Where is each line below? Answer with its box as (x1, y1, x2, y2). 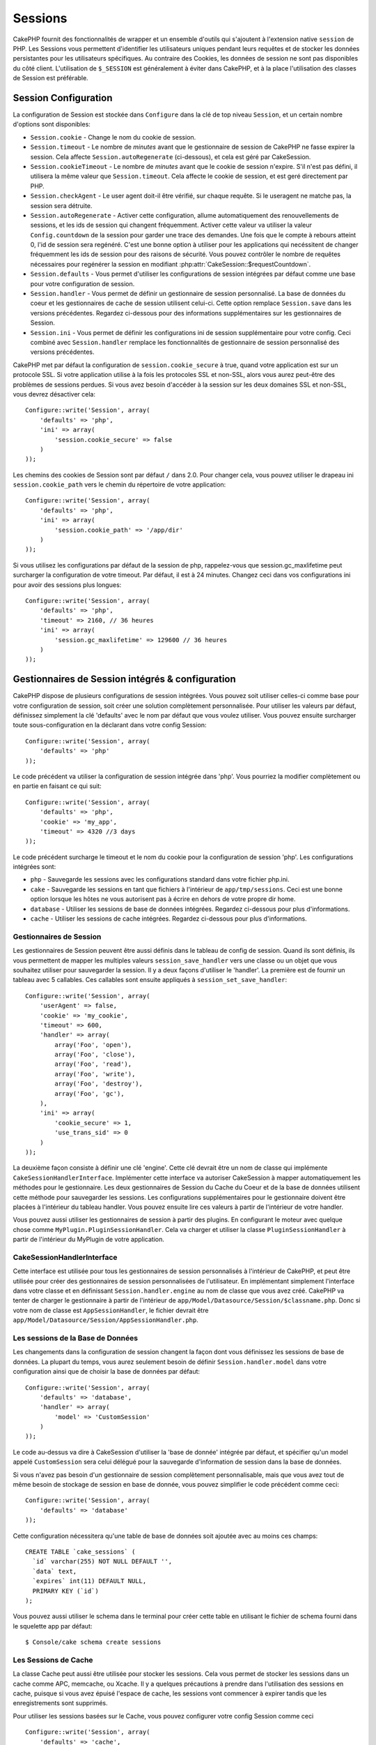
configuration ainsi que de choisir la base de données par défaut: (13, 1367, 201, 1376)
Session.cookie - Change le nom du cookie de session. (30, 133, 196, 141)
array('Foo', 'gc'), (54, 1090, 125, 1097)
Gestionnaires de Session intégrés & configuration (13, 674, 236, 685)
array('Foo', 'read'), (54, 1060, 132, 1068)
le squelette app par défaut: (13, 1621, 93, 1630)
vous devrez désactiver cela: (13, 389, 95, 398)
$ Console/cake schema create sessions (25, 1638, 162, 1647)
